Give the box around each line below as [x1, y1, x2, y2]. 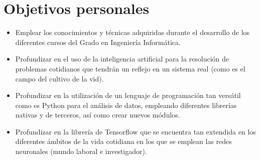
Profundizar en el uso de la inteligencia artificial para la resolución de [15, 53, 229, 64]
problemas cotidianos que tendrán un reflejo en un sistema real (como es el [15, 63, 245, 73]
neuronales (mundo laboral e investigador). [15, 146, 147, 156]
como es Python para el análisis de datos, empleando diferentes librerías [15, 99, 237, 110]
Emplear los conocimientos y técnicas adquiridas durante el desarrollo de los [15, 27, 250, 37]
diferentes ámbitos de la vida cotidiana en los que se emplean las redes [15, 136, 232, 146]
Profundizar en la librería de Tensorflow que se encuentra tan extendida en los [15, 126, 256, 136]
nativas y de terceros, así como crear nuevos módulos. [15, 109, 180, 120]
